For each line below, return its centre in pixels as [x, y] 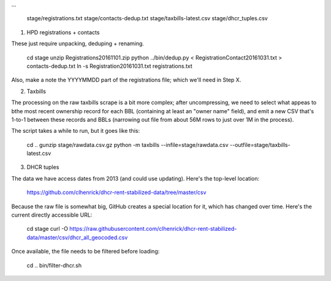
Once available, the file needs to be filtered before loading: [86, 252]
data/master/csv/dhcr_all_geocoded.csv [77, 237]
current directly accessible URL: [52, 215]
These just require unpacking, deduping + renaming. [78, 43]
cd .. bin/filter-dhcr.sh [54, 265]
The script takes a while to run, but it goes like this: [76, 131]
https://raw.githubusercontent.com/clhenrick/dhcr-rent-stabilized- [153, 229]
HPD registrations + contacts [63, 32]
